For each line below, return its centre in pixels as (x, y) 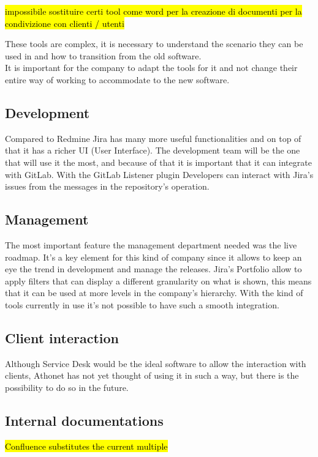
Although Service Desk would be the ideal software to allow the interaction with (156, 363)
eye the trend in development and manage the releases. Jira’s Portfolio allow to (153, 269)
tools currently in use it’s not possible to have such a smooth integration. (142, 304)
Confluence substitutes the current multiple (86, 446)
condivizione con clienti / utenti (65, 23)
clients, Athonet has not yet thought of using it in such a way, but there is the (152, 375)
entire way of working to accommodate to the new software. (117, 79)
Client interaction (62, 337)
